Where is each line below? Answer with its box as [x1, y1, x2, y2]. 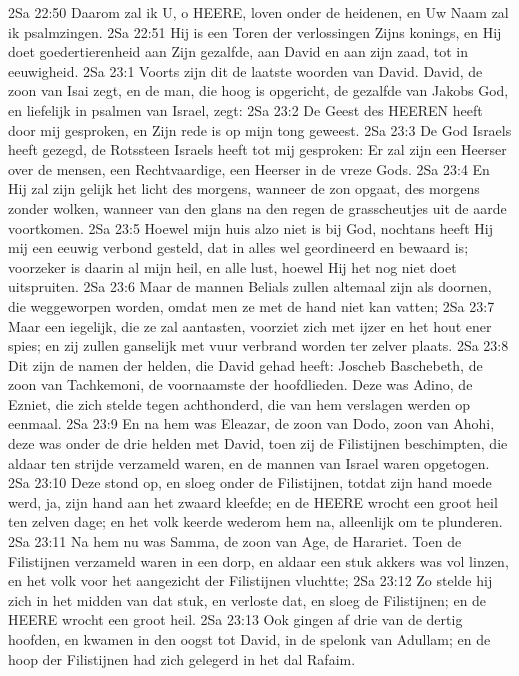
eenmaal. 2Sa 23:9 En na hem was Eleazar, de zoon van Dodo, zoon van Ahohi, [8, 413, 495, 434]
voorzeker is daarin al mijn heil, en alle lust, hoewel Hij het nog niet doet [8, 256, 457, 277]
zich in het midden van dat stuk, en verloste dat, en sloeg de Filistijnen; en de [8, 589, 487, 610]
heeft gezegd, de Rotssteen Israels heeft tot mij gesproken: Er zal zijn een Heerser [8, 139, 507, 160]
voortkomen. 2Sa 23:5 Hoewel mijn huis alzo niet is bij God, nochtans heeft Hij [8, 217, 493, 238]
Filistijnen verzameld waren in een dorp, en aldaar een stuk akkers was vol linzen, [8, 550, 509, 571]
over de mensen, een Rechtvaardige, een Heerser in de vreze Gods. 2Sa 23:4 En [8, 158, 490, 179]
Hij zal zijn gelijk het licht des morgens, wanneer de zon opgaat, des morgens [8, 178, 480, 199]
